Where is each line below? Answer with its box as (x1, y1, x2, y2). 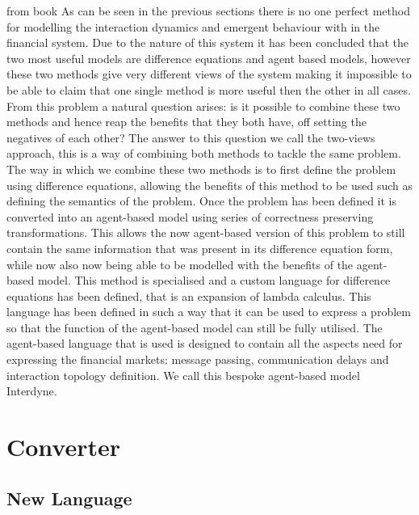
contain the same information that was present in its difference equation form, (6, 239, 393, 256)
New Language (6, 485, 132, 510)
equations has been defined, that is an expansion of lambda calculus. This (6, 287, 371, 304)
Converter (6, 430, 121, 463)
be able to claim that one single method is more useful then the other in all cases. (6, 81, 411, 98)
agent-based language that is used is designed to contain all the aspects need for (6, 335, 403, 352)
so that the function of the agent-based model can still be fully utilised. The (6, 319, 383, 336)
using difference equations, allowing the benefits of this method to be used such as (6, 176, 413, 193)
